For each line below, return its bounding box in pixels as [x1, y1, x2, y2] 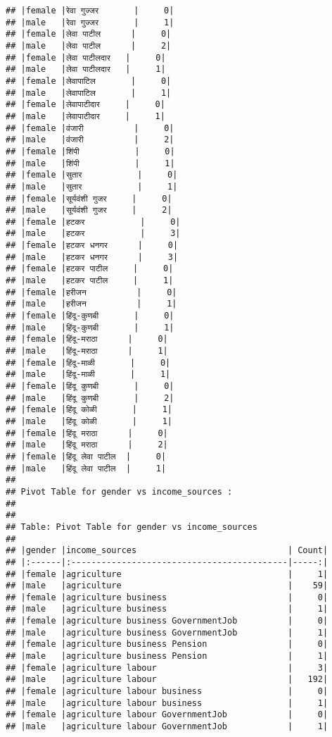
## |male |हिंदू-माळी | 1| [6, 369, 171, 380]
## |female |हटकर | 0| [6, 216, 181, 227]
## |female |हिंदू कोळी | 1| [6, 404, 172, 415]
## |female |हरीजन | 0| [6, 287, 177, 297]
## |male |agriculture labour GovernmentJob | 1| [6, 721, 328, 732]
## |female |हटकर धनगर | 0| [6, 240, 179, 251]
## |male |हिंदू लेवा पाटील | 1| [6, 463, 167, 473]
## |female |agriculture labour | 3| [6, 662, 328, 673]
